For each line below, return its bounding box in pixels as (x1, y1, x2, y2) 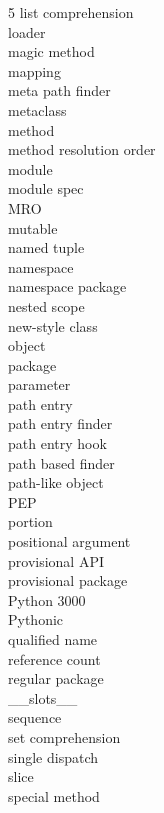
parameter (8, 374, 71, 395)
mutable (8, 217, 58, 238)
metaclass (8, 99, 67, 120)
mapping (8, 60, 61, 81)
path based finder (8, 452, 115, 473)
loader (8, 21, 46, 42)
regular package (8, 668, 104, 689)
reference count (8, 648, 101, 669)
